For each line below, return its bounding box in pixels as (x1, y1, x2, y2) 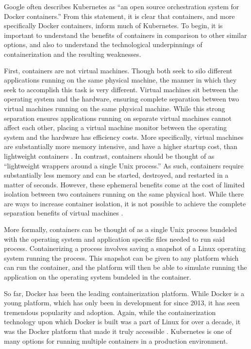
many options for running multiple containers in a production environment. (4, 335, 228, 346)
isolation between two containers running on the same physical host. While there (4, 189, 244, 199)
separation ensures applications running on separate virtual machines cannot (4, 113, 232, 123)
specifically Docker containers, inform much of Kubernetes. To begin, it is (4, 20, 223, 31)
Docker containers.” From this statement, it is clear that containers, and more (4, 11, 235, 21)
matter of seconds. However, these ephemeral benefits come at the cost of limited (4, 179, 245, 189)
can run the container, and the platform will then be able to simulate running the (4, 262, 247, 272)
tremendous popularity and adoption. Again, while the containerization (4, 307, 216, 317)
